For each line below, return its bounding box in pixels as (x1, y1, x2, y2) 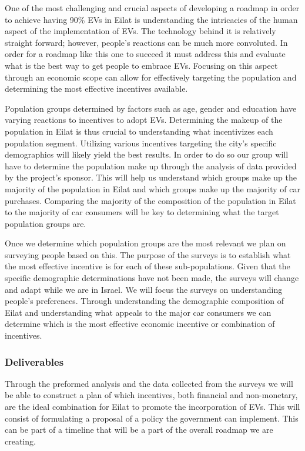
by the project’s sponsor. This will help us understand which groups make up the (5, 171, 297, 183)
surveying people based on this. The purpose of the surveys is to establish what (5, 248, 291, 260)
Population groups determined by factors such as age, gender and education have (5, 102, 297, 114)
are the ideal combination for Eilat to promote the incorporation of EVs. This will (5, 400, 300, 413)
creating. (5, 435, 36, 447)
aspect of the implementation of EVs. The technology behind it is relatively (5, 25, 276, 37)
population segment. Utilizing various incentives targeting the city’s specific (5, 136, 277, 149)
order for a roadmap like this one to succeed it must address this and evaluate (5, 48, 286, 60)
